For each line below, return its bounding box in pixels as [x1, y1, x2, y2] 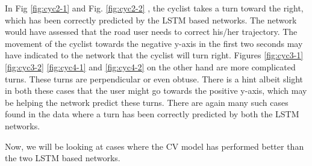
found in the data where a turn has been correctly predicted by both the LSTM [5, 108, 299, 120]
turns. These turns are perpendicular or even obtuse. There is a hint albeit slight [5, 72, 304, 85]
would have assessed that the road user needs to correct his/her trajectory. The [5, 25, 298, 38]
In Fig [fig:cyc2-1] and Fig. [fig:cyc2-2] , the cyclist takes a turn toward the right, [5, 2, 304, 14]
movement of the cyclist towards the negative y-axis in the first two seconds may [5, 37, 303, 49]
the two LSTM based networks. [5, 152, 120, 164]
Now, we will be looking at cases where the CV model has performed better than [5, 140, 304, 152]
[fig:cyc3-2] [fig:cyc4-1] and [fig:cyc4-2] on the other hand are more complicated [5, 60, 296, 73]
